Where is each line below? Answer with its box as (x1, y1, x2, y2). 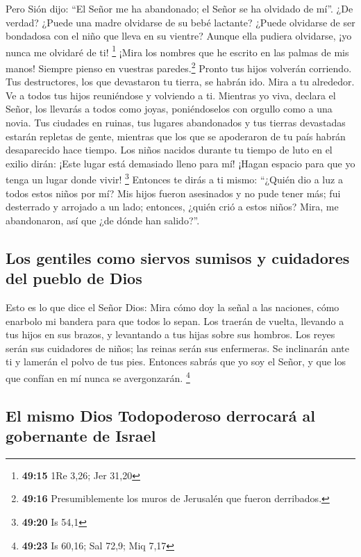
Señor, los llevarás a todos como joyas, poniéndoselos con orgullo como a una (6, 101, 333, 116)
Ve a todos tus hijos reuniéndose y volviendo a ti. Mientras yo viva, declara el (6, 88, 336, 102)
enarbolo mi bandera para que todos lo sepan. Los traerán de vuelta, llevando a (6, 313, 344, 328)
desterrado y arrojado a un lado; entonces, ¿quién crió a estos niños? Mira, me (6, 199, 339, 214)
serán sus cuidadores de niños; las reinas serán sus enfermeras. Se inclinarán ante (6, 340, 349, 355)
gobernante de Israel (6, 425, 156, 447)
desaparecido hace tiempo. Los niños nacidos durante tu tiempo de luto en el (6, 142, 333, 157)
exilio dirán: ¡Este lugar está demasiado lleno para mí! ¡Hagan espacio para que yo (6, 156, 355, 170)
